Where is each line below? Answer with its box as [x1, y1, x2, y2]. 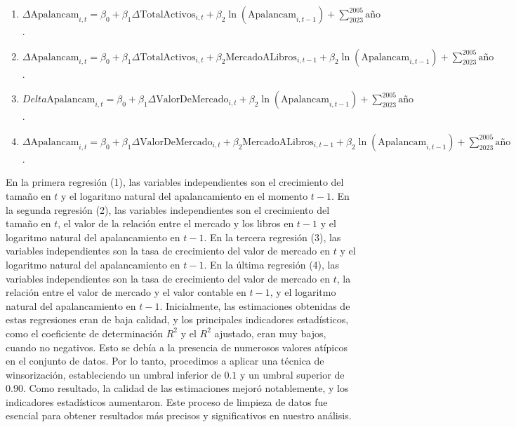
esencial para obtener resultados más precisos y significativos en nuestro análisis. [6, 408, 352, 423]
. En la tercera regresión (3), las [204, 229, 341, 244]
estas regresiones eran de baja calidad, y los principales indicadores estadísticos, [6, 312, 349, 327]
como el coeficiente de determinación [6, 325, 163, 340]
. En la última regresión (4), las [204, 257, 339, 271]
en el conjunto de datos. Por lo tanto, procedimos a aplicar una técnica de [6, 353, 324, 368]
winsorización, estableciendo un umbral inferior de [6, 367, 221, 381]
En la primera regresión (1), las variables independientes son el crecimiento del [6, 175, 344, 189]
